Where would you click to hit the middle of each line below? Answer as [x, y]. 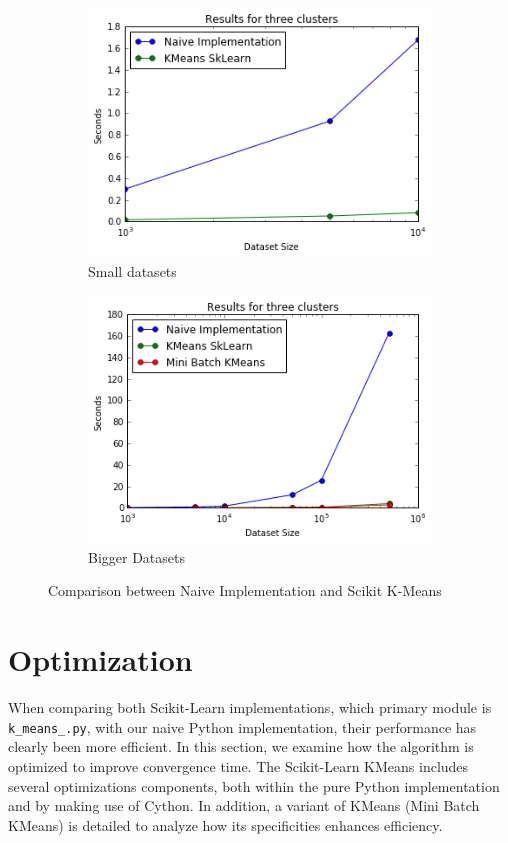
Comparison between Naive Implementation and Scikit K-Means [245, 590]
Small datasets [132, 271]
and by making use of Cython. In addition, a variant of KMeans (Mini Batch [244, 805]
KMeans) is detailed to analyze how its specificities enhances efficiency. [225, 824]
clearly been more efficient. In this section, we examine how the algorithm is [241, 746]
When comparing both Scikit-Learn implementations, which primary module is [250, 707]
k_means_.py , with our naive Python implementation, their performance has [242, 726]
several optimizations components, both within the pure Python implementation [254, 785]
